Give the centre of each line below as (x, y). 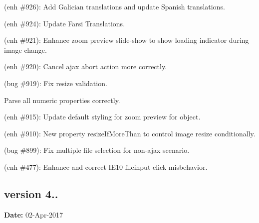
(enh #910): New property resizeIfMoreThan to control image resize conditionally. (130, 133)
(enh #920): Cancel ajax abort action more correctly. (86, 66)
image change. (25, 50)
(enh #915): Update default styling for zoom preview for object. (102, 117)
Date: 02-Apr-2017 (34, 214)
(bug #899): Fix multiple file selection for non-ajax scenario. (97, 150)
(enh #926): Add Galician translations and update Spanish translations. (115, 6)
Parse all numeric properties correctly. (62, 100)
